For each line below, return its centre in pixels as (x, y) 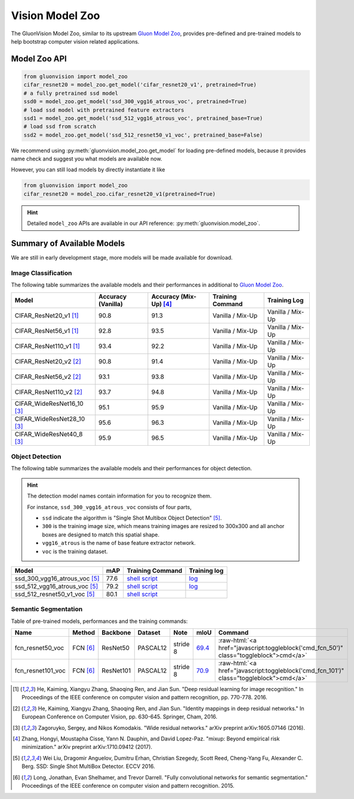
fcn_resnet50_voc (39, 648)
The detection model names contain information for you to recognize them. (119, 496)
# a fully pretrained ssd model (71, 93)
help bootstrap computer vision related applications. (75, 41)
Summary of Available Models (68, 243)
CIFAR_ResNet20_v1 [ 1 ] (47, 315)
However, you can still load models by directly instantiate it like (88, 169)
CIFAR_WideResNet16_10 (49, 403)
